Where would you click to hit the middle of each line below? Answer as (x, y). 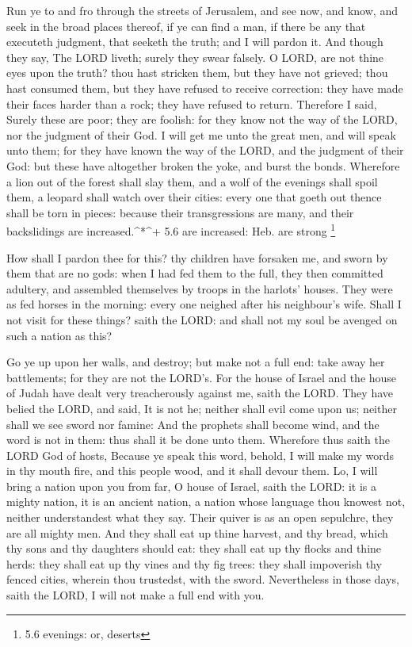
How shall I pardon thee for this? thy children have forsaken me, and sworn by (197, 257)
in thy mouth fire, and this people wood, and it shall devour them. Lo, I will (192, 471)
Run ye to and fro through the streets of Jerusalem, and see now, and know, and (202, 10)
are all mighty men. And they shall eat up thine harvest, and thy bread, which (197, 532)
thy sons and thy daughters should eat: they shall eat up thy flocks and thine (194, 548)
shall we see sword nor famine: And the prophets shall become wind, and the (193, 424)
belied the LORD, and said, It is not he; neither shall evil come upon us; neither (202, 408)
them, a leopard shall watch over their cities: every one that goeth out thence (194, 197)
